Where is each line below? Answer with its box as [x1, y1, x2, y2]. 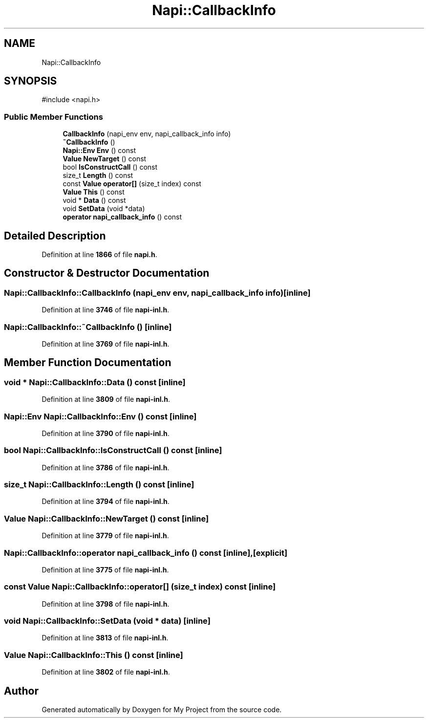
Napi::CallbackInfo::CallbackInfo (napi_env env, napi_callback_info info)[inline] [4, 287, 311, 298]
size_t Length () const [63, 171, 133, 180]
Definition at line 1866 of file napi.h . [42, 250, 157, 259]
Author [4, 684, 39, 697]
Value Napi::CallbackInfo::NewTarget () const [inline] [4, 513, 209, 524]
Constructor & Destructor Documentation [4, 267, 210, 280]
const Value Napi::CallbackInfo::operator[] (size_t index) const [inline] [4, 582, 276, 592]
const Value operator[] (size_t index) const [63, 179, 201, 188]
